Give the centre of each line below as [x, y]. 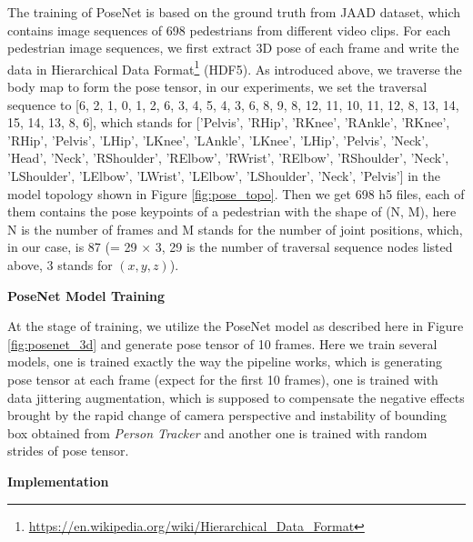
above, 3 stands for [60, 264]
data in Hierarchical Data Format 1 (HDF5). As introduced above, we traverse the [235, 67]
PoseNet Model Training [86, 295]
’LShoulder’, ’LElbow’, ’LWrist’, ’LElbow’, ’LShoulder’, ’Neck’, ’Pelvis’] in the [224, 176]
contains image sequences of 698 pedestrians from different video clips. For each [229, 30]
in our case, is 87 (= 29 [72, 247]
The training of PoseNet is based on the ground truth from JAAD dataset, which [234, 12]
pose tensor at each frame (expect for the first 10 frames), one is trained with [223, 379]
